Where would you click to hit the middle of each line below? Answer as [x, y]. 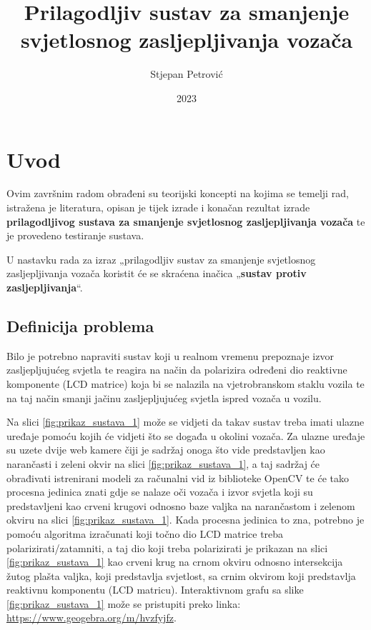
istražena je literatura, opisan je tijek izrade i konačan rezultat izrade [158, 207]
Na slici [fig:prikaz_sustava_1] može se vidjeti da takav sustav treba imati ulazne [185, 422]
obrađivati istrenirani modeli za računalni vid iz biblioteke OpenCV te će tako [178, 477]
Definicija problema [80, 325]
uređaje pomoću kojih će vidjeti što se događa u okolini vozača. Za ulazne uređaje [186, 435]
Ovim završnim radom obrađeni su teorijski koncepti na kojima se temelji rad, [178, 193]
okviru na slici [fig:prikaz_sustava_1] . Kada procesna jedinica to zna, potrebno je [185, 520]
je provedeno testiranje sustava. [75, 235]
